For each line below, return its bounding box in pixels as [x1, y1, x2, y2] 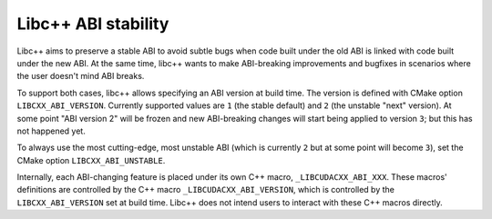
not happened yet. [16, 125, 86, 136]
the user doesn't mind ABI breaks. [16, 71, 145, 82]
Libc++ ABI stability [16, 14, 169, 34]
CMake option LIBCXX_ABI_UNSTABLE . [16, 154, 166, 165]
